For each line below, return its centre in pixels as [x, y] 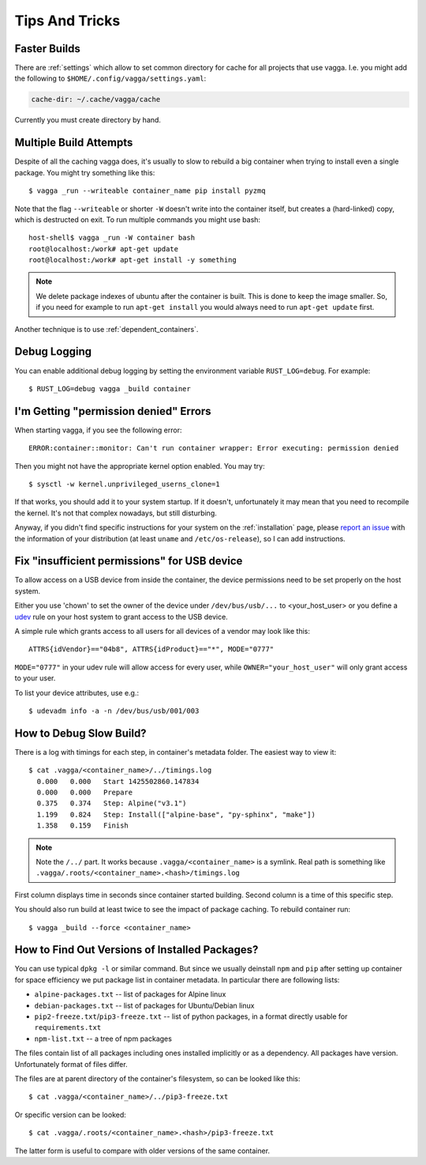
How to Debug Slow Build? [80, 733]
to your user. [35, 678]
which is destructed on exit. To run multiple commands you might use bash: [137, 219]
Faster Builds [47, 49]
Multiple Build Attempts [74, 143]
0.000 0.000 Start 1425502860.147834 [118, 781]
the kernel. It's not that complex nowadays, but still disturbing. [116, 513]
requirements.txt [68, 1028]
